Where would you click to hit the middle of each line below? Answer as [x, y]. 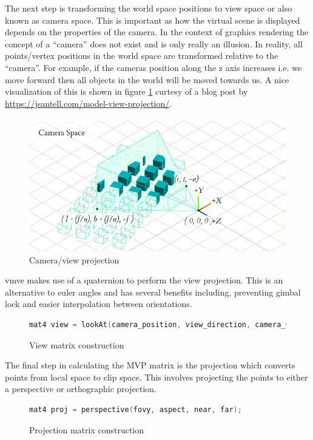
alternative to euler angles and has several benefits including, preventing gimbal [153, 292]
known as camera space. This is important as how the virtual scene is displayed [153, 20]
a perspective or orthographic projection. [81, 389]
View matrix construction [77, 344]
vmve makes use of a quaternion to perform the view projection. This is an [144, 280]
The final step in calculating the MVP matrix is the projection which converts [150, 365]
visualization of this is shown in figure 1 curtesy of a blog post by [126, 91]
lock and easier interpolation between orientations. [99, 304]
